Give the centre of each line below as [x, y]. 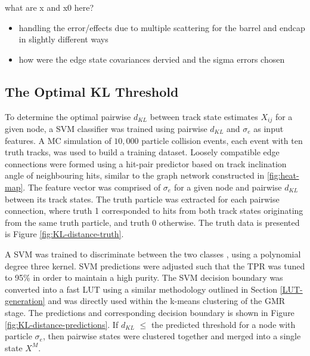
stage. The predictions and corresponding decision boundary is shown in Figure [150, 312]
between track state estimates [204, 116]
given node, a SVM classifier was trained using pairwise [106, 129]
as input [269, 129]
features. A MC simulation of [58, 140]
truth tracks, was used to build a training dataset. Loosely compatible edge [142, 152]
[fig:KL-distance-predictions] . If [62, 324]
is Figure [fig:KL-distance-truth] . [64, 234]
